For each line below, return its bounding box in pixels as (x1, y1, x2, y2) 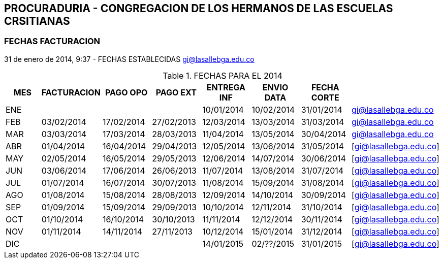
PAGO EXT (155, 87, 197, 97)
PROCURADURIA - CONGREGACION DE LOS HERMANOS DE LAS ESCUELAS (4, 2, 393, 15)
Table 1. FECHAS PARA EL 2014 (163, 70, 282, 81)
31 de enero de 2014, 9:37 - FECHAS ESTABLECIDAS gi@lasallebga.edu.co (4, 54, 255, 63)
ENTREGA (206, 82, 245, 92)
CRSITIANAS (4, 15, 70, 27)
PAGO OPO (105, 87, 148, 97)
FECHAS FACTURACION (4, 36, 101, 47)
